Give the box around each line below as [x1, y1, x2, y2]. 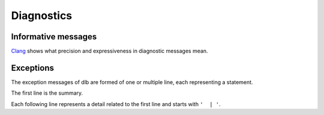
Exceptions [11, 63, 54, 73]
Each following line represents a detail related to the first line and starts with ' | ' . [11, 100, 221, 107]
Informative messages [11, 32, 97, 42]
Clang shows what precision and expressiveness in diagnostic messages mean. [11, 48, 208, 55]
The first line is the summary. [11, 89, 83, 97]
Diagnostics [11, 9, 73, 22]
